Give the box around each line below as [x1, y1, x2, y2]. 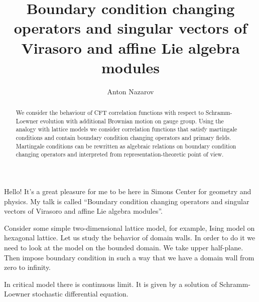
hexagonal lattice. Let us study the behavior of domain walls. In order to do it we [4, 232, 255, 243]
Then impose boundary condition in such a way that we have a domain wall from [4, 252, 254, 262]
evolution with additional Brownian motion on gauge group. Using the [40, 116, 224, 125]
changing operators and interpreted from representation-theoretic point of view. [16, 150, 224, 159]
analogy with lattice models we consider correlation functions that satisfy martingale [16, 125, 237, 133]
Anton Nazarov [107, 86, 154, 96]
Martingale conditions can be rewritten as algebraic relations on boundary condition [16, 141, 236, 150]
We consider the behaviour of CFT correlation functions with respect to [16, 108, 204, 117]
